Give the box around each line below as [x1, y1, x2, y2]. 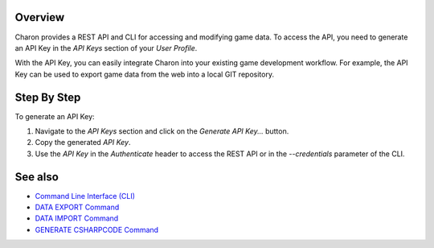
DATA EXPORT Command [35, 202, 120, 213]
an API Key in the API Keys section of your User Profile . [14, 43, 198, 52]
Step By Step [14, 90, 81, 104]
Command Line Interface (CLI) [35, 191, 136, 200]
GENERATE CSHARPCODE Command [35, 225, 159, 234]
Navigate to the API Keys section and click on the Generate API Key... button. [35, 126, 289, 136]
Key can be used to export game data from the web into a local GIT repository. [14, 69, 275, 79]
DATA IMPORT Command [35, 213, 119, 223]
